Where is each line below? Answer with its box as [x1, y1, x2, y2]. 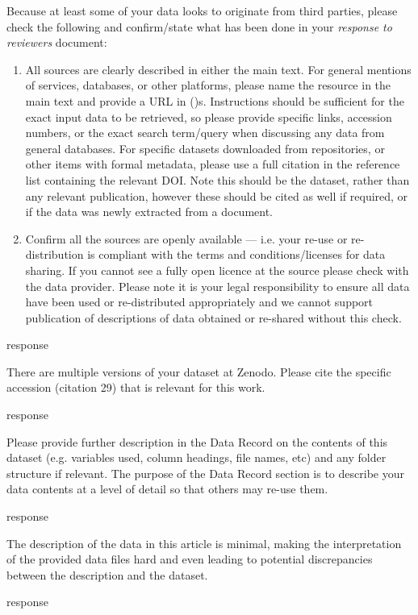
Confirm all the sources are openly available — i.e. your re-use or [25, 230, 348, 247]
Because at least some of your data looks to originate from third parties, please [6, 2, 398, 19]
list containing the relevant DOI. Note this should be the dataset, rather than [25, 171, 410, 188]
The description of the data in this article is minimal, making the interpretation [6, 534, 402, 551]
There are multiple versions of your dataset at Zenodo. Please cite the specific [6, 363, 391, 380]
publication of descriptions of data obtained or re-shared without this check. [25, 309, 402, 326]
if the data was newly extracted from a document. [25, 203, 273, 220]
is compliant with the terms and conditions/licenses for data [87, 246, 386, 263]
